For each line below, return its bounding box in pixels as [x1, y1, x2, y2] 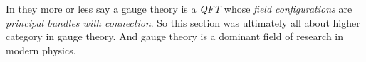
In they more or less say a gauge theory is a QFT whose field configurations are [6, 1, 352, 16]
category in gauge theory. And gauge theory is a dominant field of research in [6, 29, 344, 44]
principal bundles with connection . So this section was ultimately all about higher [6, 15, 360, 30]
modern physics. [6, 42, 76, 57]
